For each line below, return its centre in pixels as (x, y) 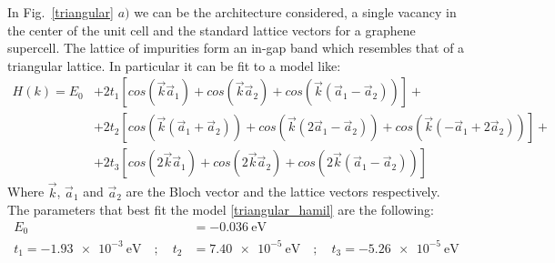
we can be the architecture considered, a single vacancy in (295, 12)
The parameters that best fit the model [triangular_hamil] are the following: (221, 210)
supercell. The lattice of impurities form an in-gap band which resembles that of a (236, 48)
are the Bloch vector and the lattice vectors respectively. (283, 192)
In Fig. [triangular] (61, 12)
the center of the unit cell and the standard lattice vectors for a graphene (212, 30)
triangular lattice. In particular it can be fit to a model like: (174, 65)
